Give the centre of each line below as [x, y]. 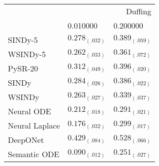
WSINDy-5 [27, 54]
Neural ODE [30, 111]
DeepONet [26, 140]
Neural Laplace [34, 125]
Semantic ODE [34, 154]
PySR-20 [23, 68]
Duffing [139, 11]
